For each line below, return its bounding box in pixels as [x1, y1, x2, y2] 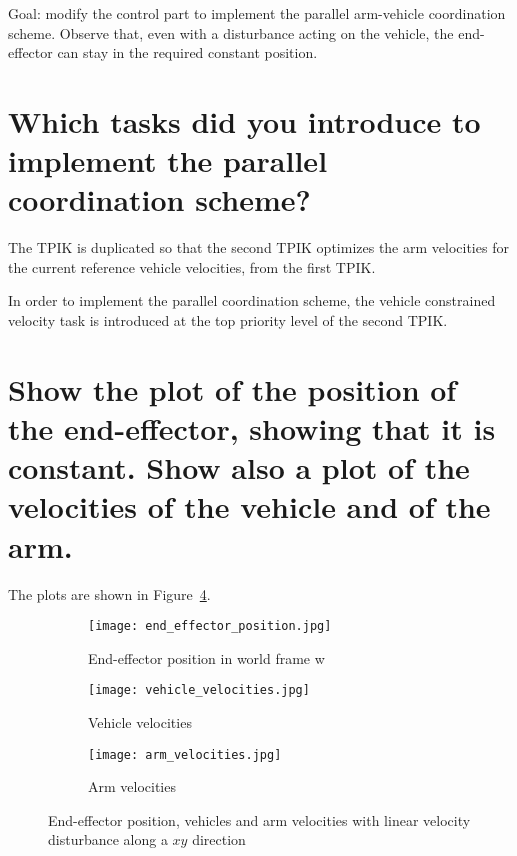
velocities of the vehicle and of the [8, 486, 491, 527]
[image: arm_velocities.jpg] [88, 747, 282, 762]
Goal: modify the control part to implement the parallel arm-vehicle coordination [8, 3, 506, 23]
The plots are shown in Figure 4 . [8, 583, 211, 604]
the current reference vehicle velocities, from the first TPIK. [8, 256, 376, 277]
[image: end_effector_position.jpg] [88, 619, 332, 634]
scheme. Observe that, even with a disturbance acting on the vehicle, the [8, 22, 454, 43]
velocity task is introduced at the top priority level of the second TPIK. [8, 310, 448, 331]
